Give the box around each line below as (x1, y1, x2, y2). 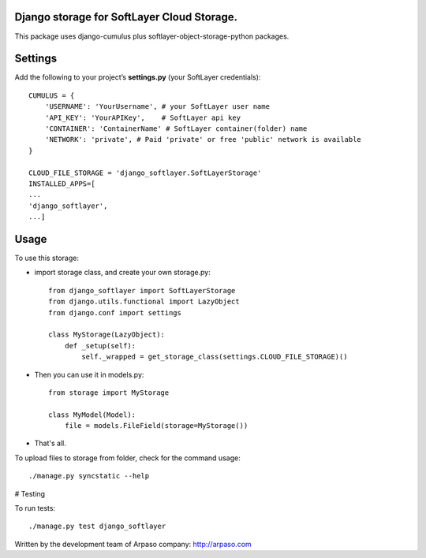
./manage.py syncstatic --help (28, 471, 150, 481)
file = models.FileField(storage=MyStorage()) (64, 422, 248, 430)
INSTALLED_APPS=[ (28, 179, 95, 188)
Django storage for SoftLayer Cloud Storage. (14, 10, 238, 24)
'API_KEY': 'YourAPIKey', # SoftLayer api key (44, 113, 241, 122)
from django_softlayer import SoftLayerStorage (48, 286, 236, 295)
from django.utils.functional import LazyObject (48, 297, 240, 307)
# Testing (14, 489, 46, 498)
